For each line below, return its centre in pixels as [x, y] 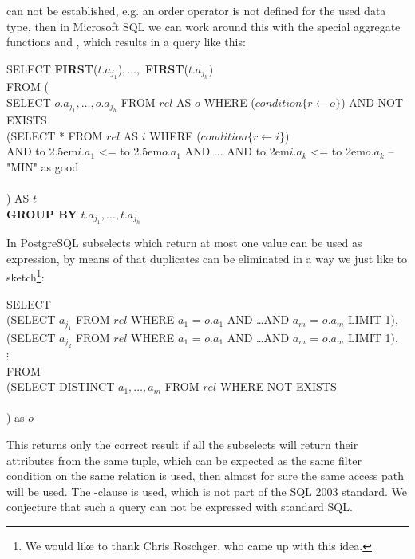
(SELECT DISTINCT [61, 386]
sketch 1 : [26, 276]
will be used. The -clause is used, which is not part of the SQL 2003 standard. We [207, 491]
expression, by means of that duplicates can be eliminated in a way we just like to [207, 258]
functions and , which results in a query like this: [126, 42]
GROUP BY [42, 213]
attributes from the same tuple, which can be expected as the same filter [184, 460]
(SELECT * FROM [55, 135]
